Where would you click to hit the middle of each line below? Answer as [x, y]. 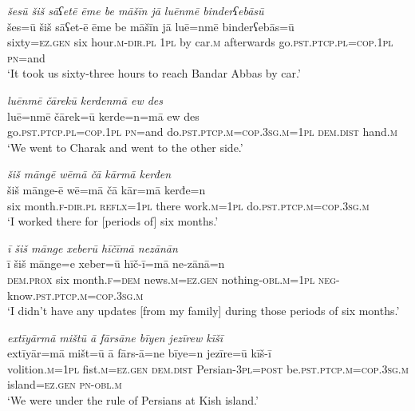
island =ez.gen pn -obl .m [65, 384]
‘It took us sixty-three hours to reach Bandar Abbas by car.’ [154, 73]
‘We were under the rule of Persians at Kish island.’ [133, 400]
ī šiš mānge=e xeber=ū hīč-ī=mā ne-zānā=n [116, 263]
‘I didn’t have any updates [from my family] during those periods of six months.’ [204, 311]
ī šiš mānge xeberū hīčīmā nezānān [93, 247]
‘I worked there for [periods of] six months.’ [113, 221]
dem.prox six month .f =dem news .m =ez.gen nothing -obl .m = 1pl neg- [174, 279]
